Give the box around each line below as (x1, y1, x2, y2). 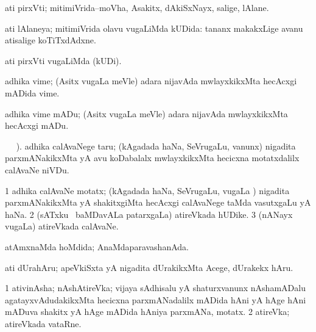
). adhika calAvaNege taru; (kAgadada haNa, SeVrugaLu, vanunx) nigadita (16, 139, 296, 152)
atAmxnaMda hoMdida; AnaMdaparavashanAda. (5, 240, 189, 253)
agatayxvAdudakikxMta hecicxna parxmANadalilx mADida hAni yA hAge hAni (5, 293, 306, 306)
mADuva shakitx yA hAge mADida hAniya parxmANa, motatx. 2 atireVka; (5, 305, 290, 318)
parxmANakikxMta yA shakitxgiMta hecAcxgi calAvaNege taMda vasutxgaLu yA (5, 196, 311, 209)
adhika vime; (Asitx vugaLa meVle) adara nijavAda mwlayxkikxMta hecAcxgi (5, 74, 297, 87)
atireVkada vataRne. (5, 317, 82, 330)
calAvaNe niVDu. (5, 163, 69, 176)
